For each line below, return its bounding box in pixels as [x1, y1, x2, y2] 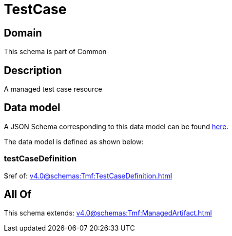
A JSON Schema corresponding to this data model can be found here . [4, 122, 229, 131]
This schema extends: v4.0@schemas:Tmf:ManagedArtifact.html [4, 209, 212, 217]
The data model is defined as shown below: [4, 137, 144, 146]
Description [4, 64, 62, 77]
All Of [4, 188, 32, 201]
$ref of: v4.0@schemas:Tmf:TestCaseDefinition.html [4, 171, 172, 180]
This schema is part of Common [4, 47, 107, 56]
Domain [4, 26, 42, 39]
